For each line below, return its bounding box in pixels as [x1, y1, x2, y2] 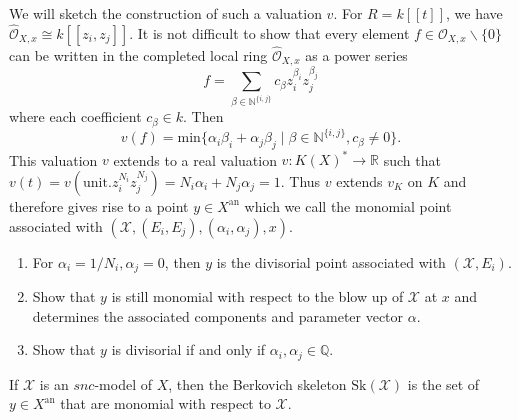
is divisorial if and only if [111, 339, 266, 360]
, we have [446, 3, 503, 23]
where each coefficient [9, 106, 142, 127]
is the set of [407, 373, 480, 394]
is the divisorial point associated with [216, 251, 446, 272]
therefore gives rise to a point [9, 195, 189, 216]
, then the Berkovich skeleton [168, 373, 347, 394]
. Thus [280, 170, 321, 191]
